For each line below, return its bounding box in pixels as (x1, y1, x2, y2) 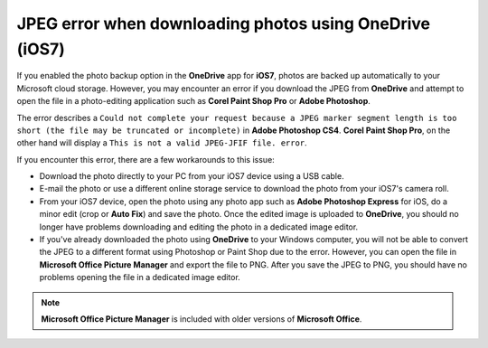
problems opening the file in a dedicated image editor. (39, 272, 241, 283)
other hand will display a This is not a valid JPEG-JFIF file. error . (16, 137, 307, 148)
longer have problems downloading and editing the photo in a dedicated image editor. (39, 221, 359, 232)
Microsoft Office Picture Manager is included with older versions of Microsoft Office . (41, 313, 362, 324)
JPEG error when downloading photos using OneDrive (16, 14, 431, 33)
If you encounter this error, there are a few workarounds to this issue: (16, 154, 275, 165)
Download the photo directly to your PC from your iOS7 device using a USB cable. (39, 171, 344, 182)
